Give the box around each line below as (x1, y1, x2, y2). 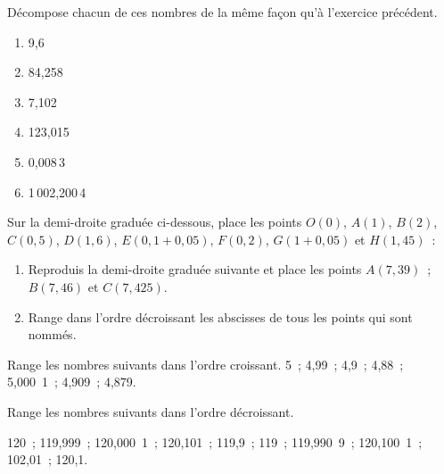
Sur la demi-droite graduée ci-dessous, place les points (7, 212, 302, 231)
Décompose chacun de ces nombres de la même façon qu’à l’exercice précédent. (7, 3, 438, 21)
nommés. (28, 325, 77, 344)
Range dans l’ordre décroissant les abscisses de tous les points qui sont (28, 307, 413, 326)
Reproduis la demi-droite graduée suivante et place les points (28, 260, 362, 279)
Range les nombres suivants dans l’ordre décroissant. (7, 402, 294, 420)
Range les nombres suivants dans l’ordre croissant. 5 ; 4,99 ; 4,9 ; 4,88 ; (7, 354, 404, 373)
